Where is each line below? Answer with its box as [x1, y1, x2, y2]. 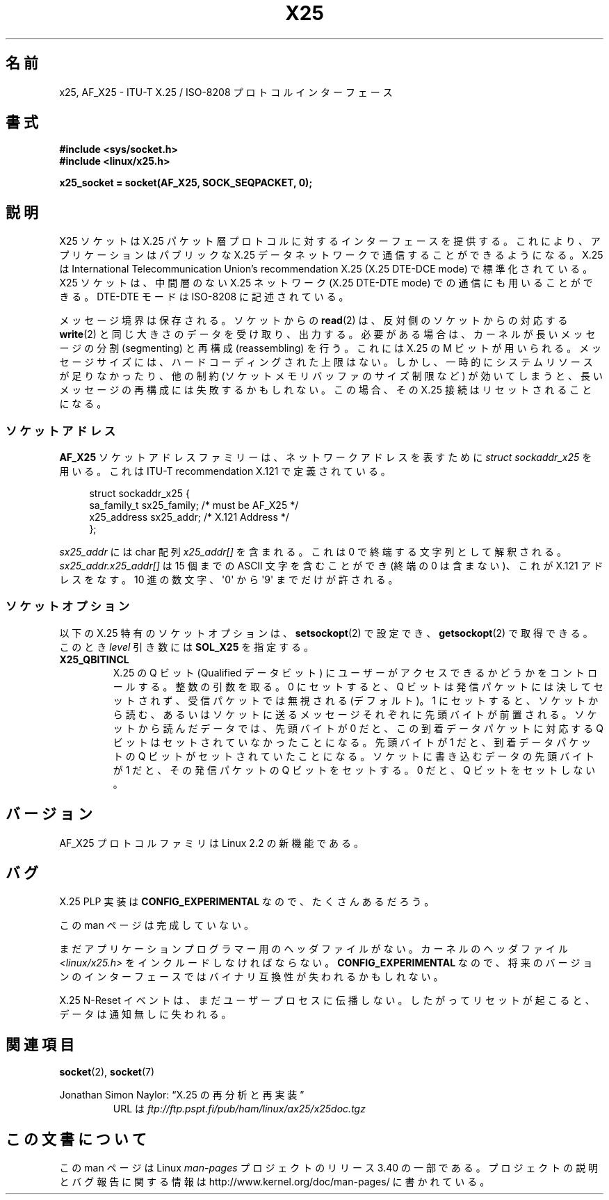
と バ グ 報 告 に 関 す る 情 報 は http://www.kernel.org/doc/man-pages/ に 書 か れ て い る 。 [59, 1176, 490, 1188]
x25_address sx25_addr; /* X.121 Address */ [89, 511, 289, 524]
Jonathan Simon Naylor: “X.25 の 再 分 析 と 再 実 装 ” [59, 1089, 304, 1101]
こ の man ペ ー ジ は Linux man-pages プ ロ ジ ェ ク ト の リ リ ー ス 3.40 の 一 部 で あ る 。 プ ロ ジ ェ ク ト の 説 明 [59, 1162, 599, 1174]
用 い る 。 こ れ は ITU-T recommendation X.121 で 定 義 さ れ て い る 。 [59, 465, 391, 478]
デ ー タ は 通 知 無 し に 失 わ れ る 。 [59, 1008, 232, 1021]
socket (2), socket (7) [59, 1066, 155, 1078]
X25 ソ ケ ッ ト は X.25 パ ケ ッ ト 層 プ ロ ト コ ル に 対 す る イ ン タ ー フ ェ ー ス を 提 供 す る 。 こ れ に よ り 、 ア [59, 235, 601, 248]
